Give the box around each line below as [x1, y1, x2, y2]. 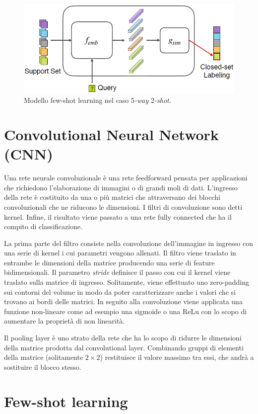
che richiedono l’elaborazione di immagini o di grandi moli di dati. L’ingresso [4, 182, 238, 192]
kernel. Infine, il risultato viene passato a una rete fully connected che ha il [4, 211, 232, 222]
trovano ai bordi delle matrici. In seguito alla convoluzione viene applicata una [4, 296, 243, 307]
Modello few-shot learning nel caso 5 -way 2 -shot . [24, 95, 171, 105]
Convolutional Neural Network [4, 124, 219, 144]
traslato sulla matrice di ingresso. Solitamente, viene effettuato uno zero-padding [4, 277, 249, 287]
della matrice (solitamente [4, 352, 83, 362]
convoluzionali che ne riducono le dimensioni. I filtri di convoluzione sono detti [4, 201, 243, 212]
